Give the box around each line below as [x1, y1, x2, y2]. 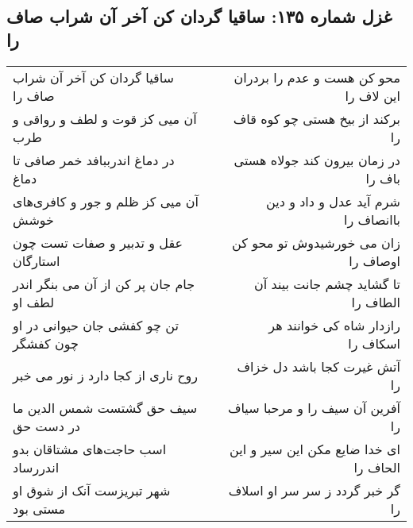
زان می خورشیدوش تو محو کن [232, 233, 400, 252]
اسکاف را [348, 333, 400, 353]
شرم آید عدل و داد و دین [266, 191, 400, 210]
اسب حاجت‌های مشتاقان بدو [13, 439, 167, 458]
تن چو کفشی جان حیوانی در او [13, 315, 179, 334]
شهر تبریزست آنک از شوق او [13, 480, 171, 499]
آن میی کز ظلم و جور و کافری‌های [13, 191, 199, 210]
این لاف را [345, 86, 400, 105]
